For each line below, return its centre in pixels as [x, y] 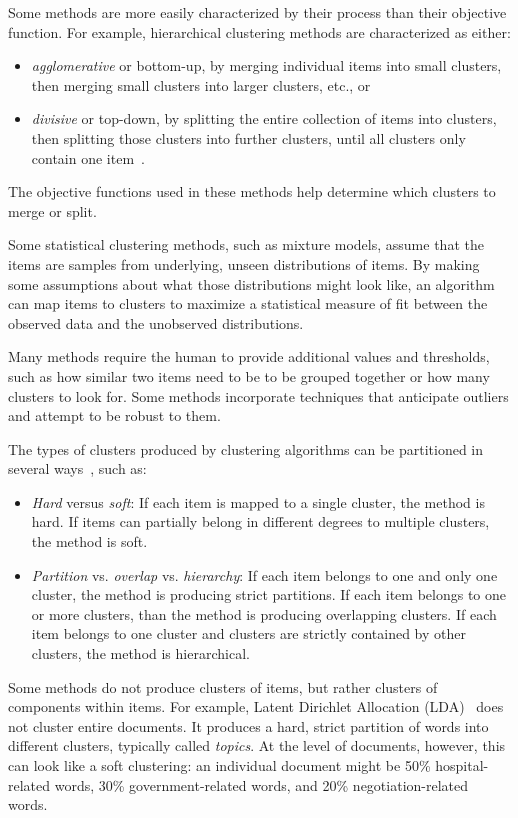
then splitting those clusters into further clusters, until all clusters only [248, 137]
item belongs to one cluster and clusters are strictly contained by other [248, 633]
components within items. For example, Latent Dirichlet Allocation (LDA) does [256, 706]
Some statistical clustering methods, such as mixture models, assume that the [246, 244]
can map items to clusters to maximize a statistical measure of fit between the [248, 303]
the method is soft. [89, 541]
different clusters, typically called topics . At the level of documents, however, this [257, 745]
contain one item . [88, 157]
